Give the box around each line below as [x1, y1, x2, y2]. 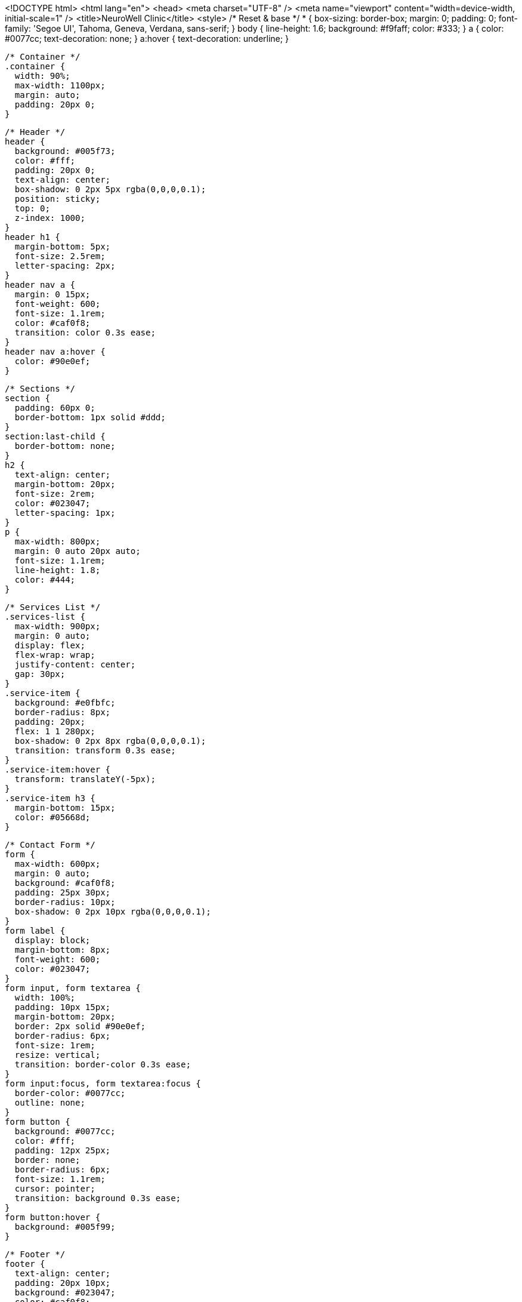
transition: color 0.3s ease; [14, 328, 156, 337]
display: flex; [14, 641, 85, 650]
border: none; [14, 1155, 81, 1165]
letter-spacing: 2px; [14, 261, 116, 270]
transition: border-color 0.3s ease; [14, 1060, 191, 1069]
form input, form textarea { [5, 983, 141, 993]
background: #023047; [14, 1288, 116, 1297]
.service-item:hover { [5, 765, 111, 774]
